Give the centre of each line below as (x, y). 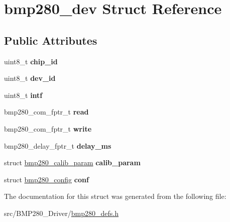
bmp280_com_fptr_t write (48, 128)
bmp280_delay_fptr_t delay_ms (58, 145)
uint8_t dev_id (30, 78)
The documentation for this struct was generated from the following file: (115, 196)
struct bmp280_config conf (46, 179)
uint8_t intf (23, 95)
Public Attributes (51, 40)
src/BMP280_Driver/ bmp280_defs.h (62, 213)
